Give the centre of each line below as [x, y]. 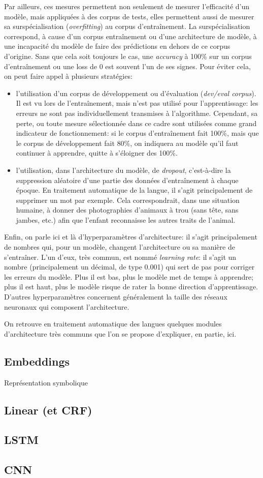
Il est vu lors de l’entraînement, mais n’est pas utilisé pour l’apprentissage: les [137, 103]
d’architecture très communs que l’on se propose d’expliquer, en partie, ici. [120, 333]
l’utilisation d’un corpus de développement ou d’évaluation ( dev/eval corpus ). [136, 93]
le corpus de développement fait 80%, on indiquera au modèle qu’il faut [127, 143]
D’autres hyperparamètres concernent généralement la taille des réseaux [116, 297]
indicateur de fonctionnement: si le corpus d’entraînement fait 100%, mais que [137, 133]
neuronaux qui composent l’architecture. [67, 306]
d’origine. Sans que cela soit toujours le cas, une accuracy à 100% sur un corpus [128, 56]
